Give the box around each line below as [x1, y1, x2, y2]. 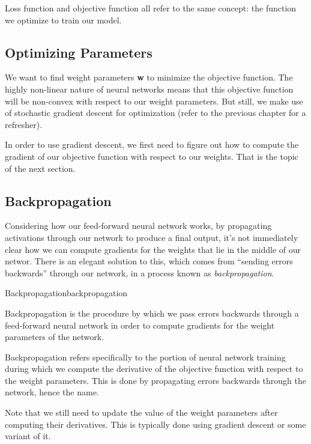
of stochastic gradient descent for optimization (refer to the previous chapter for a [5, 106, 306, 119]
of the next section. [5, 162, 76, 174]
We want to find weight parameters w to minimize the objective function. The [5, 71, 293, 84]
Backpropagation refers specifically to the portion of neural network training [5, 350, 286, 363]
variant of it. [5, 430, 51, 442]
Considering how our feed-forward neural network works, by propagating [5, 219, 272, 232]
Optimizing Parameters [5, 43, 152, 61]
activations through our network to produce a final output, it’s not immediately [5, 231, 298, 243]
